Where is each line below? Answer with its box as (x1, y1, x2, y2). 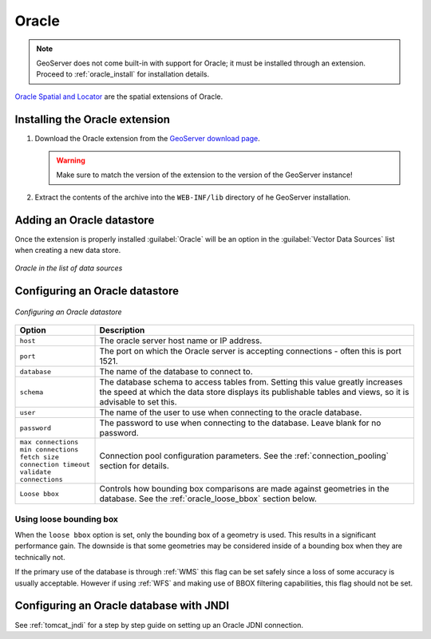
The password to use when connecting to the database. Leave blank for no (99, 417, 382, 428)
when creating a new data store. (14, 246, 121, 255)
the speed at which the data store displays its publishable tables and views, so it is (99, 387, 409, 398)
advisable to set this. (99, 396, 177, 408)
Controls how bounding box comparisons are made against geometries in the (99, 483, 390, 495)
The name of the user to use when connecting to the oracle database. (99, 407, 362, 418)
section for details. (99, 460, 169, 471)
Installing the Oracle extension (14, 112, 171, 126)
